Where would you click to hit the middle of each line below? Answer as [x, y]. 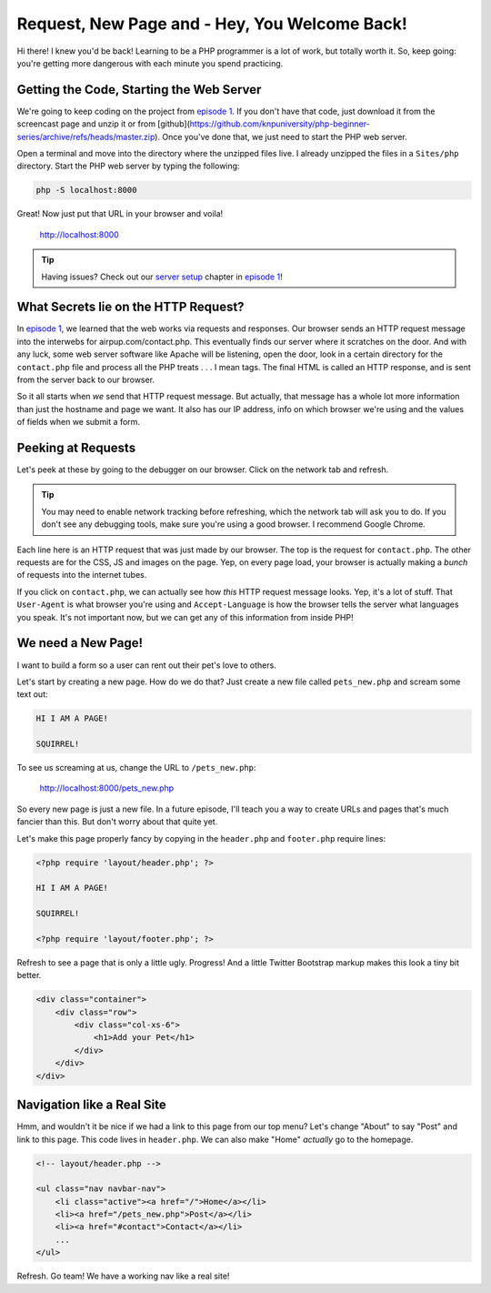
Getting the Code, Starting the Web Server [139, 90]
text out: [33, 694]
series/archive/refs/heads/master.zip [86, 136]
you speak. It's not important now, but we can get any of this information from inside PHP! [185, 617]
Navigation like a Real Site [92, 1105]
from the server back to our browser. [85, 380]
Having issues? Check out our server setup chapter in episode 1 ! [162, 277]
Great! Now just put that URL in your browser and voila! [120, 214]
